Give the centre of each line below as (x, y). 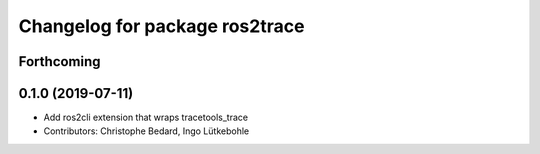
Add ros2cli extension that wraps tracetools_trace (146, 117)
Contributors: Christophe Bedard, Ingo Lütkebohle (146, 131)
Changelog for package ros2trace (161, 26)
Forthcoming (59, 61)
